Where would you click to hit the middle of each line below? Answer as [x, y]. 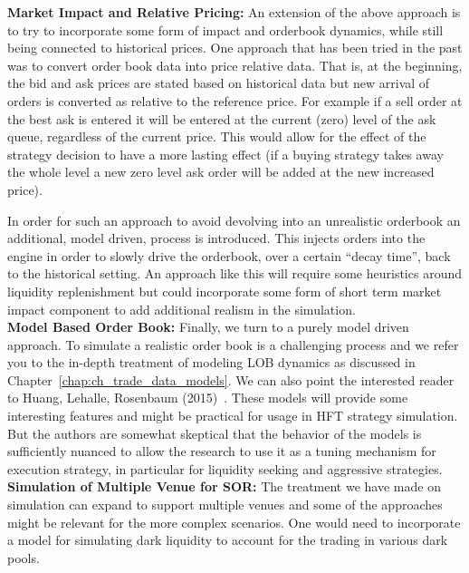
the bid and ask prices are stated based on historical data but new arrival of [219, 83]
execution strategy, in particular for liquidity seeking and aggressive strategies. [225, 468]
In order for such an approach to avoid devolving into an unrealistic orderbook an [234, 220]
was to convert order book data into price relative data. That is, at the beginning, [235, 65]
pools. [24, 557]
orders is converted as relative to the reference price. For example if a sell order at [235, 100]
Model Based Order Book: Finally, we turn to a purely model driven [208, 327]
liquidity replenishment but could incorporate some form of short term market [225, 291]
